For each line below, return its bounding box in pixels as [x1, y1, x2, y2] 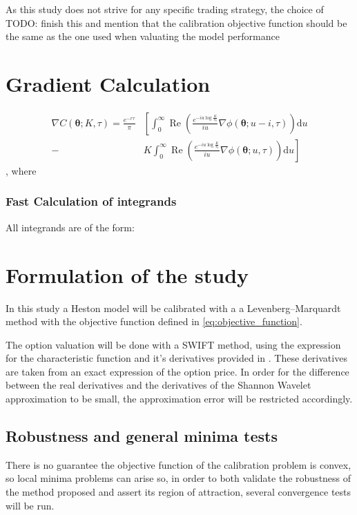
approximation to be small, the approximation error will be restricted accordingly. [6, 391, 353, 406]
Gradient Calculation [6, 69, 211, 97]
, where [6, 163, 37, 177]
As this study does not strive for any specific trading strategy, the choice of [6, 2, 324, 16]
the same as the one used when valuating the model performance [6, 29, 280, 43]
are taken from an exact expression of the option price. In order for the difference [6, 364, 349, 378]
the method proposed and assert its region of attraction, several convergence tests [6, 485, 351, 499]
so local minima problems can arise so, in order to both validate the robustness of [6, 471, 351, 485]
